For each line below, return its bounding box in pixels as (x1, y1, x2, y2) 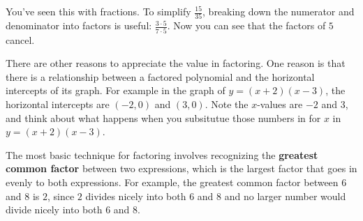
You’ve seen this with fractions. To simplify (6, 4, 191, 18)
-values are (257, 97, 303, 111)
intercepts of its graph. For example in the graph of (6, 83, 225, 98)
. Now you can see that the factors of (167, 18, 326, 33)
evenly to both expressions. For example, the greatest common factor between (6, 174, 339, 189)
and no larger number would (224, 188, 346, 203)
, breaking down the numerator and (202, 4, 355, 18)
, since (47, 188, 75, 203)
